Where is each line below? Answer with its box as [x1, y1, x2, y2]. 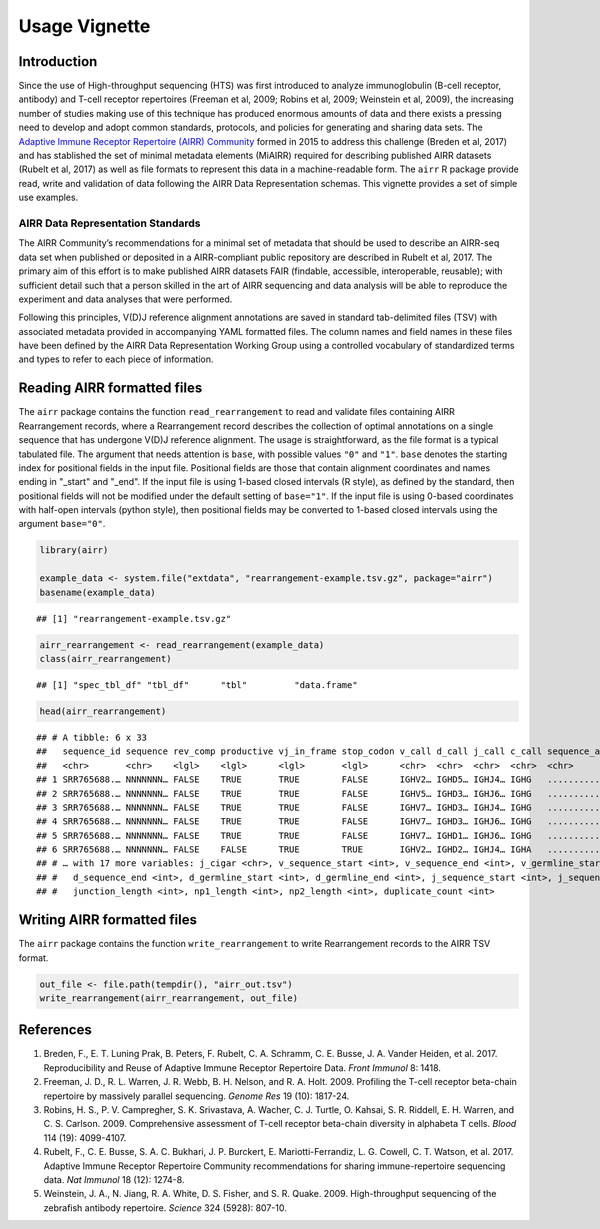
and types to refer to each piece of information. [18, 353, 214, 365]
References [18, 1021, 92, 1039]
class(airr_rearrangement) [39, 653, 172, 664]
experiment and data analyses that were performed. [18, 293, 233, 305]
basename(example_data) [39, 586, 157, 598]
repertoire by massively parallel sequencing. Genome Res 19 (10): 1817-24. [43, 1090, 350, 1102]
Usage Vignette [18, 15, 151, 37]
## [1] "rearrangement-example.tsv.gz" [36, 613, 232, 624]
